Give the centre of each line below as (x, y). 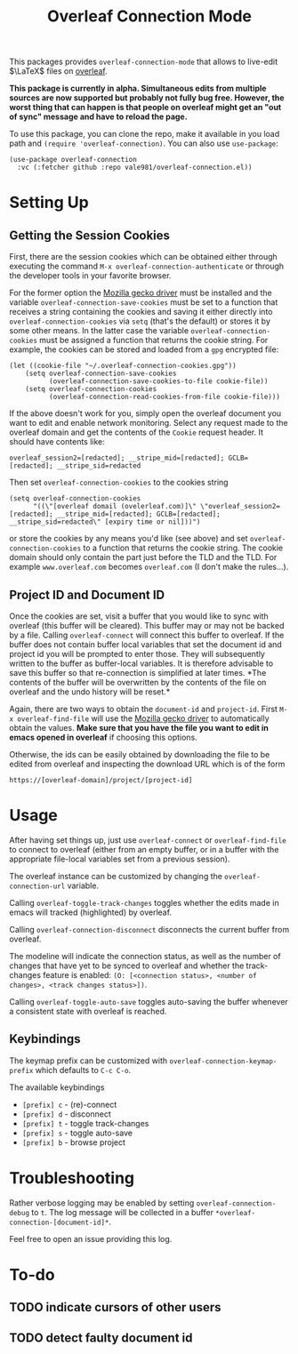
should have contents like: (57, 442)
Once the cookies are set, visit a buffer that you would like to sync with (139, 616)
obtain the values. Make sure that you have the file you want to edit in (139, 728)
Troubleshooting (72, 1178)
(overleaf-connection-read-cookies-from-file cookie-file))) (164, 397)
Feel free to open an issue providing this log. (91, 1238)
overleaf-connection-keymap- (223, 1061)
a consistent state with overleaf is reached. (88, 1011)
